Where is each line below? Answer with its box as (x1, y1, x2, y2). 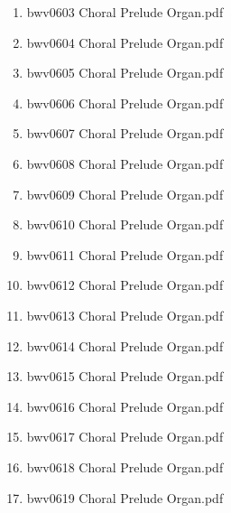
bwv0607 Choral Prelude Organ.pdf (26, 124, 224, 143)
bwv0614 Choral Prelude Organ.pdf (26, 336, 224, 355)
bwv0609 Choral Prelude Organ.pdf (26, 184, 224, 203)
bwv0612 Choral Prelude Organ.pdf (26, 275, 224, 294)
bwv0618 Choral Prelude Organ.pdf (26, 457, 224, 476)
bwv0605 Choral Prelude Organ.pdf (26, 63, 224, 82)
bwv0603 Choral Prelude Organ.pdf (26, 3, 224, 21)
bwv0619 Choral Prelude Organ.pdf (26, 488, 224, 507)
